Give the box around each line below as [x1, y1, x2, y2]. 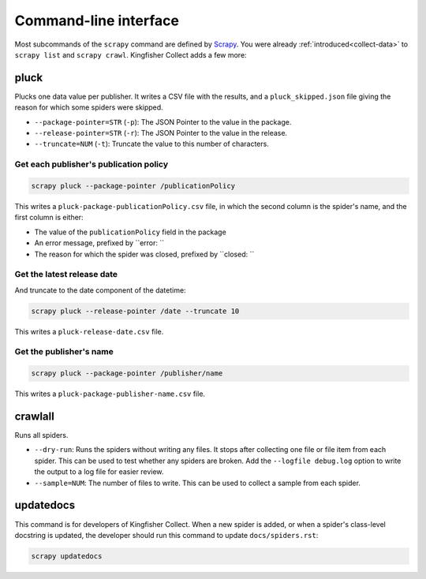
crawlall [14, 409, 54, 423]
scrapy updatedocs [31, 551, 103, 560]
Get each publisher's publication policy [14, 159, 169, 170]
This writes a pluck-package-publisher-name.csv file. [14, 389, 205, 398]
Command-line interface [14, 12, 179, 29]
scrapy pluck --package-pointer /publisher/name [31, 369, 223, 378]
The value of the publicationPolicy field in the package [34, 227, 226, 237]
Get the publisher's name [14, 346, 114, 357]
